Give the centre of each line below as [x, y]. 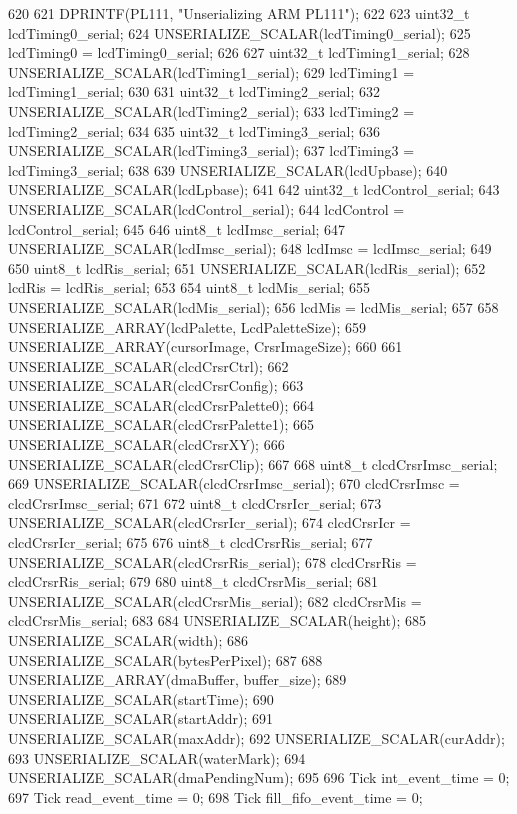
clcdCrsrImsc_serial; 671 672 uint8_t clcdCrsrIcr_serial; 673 [195, 502]
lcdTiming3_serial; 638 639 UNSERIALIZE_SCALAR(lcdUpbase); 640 [228, 169]
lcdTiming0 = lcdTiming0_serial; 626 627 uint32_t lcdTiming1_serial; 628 [239, 52]
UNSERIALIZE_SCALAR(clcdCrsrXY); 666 [146, 444]
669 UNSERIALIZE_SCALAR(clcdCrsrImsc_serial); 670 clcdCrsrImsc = [234, 483]
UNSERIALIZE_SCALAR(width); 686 [128, 640]
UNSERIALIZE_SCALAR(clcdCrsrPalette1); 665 [161, 424]
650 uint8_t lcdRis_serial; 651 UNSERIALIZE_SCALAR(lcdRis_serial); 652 [247, 267]
